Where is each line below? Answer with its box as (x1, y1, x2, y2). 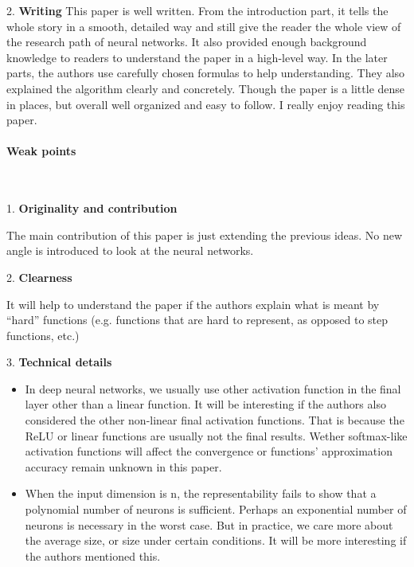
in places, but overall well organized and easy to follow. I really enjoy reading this (6, 96, 405, 112)
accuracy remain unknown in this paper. (25, 458, 222, 475)
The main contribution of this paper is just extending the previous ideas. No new (6, 226, 403, 243)
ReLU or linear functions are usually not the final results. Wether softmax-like (25, 427, 408, 444)
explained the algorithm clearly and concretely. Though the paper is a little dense (6, 80, 405, 96)
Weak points (6, 143, 76, 159)
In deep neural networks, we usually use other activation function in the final (25, 380, 401, 397)
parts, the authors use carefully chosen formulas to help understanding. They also (6, 65, 405, 81)
